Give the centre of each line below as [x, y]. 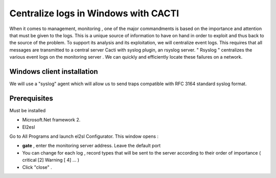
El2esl [29, 127]
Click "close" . [37, 167]
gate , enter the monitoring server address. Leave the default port [91, 146]
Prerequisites [31, 98]
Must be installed [28, 110]
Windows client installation [54, 71]
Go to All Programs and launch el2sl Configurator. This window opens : [84, 136]
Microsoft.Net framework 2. [51, 120]
